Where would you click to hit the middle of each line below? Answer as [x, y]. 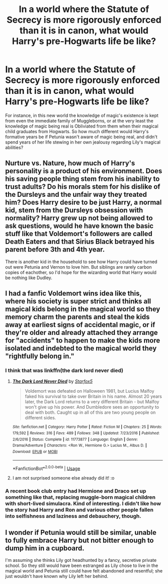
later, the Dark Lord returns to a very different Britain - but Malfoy [92, 402]
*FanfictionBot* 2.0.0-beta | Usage [46, 468]
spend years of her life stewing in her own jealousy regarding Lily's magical [83, 142]
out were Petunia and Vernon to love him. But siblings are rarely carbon [78, 267]
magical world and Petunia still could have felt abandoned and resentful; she [84, 571]
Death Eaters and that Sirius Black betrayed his [80, 242]
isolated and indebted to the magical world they [81, 348]
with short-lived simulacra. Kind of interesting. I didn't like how [83, 504]
